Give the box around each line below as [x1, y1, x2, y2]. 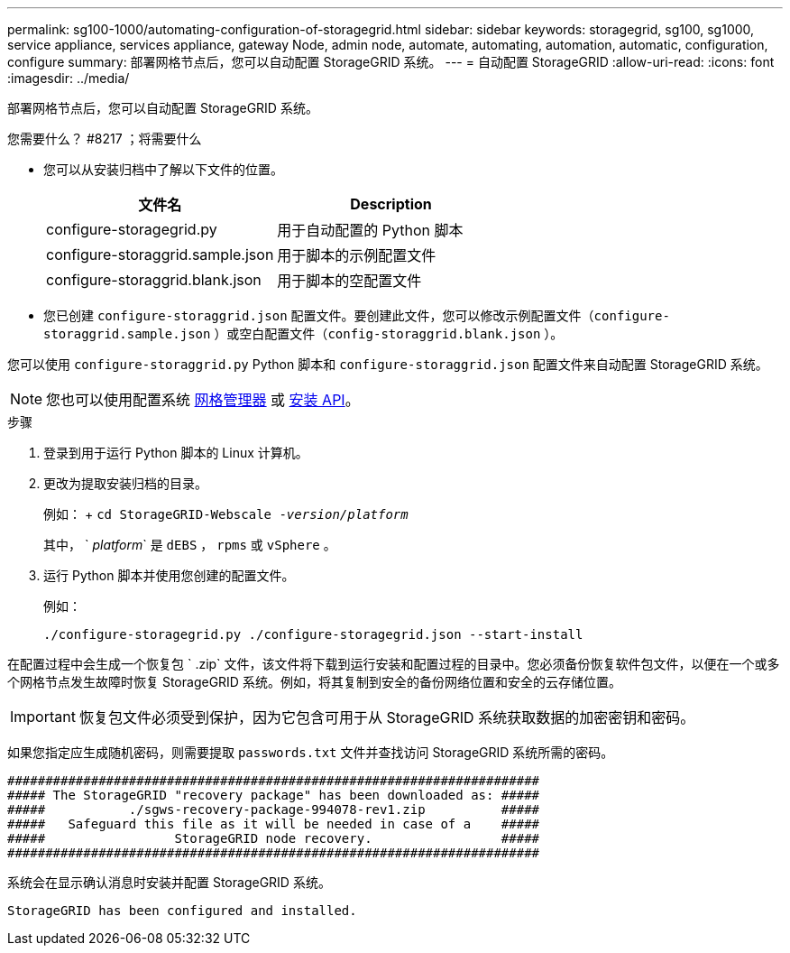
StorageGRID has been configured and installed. [7, 903, 357, 918]
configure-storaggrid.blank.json [46, 271, 262, 289]
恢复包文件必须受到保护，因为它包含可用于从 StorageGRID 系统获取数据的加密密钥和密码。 [78, 708, 695, 726]
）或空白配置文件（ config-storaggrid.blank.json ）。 [214, 326, 564, 341]
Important [10, 708, 76, 726]
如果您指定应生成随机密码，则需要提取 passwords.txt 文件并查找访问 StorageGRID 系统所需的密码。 [7, 745, 614, 760]
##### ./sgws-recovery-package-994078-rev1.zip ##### [7, 802, 540, 817]
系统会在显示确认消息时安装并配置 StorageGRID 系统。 [7, 874, 331, 890]
